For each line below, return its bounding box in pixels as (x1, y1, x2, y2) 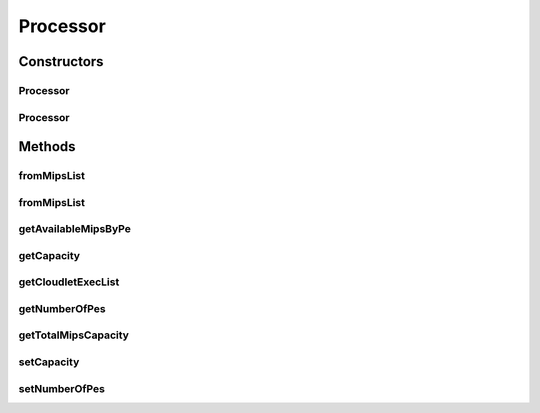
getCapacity (18, 248, 80, 262)
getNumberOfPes (18, 301, 106, 315)
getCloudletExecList (18, 275, 120, 289)
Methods (18, 138, 76, 155)
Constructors (18, 53, 104, 70)
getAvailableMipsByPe (18, 222, 132, 236)
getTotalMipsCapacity (18, 328, 130, 342)
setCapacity (18, 355, 80, 369)
